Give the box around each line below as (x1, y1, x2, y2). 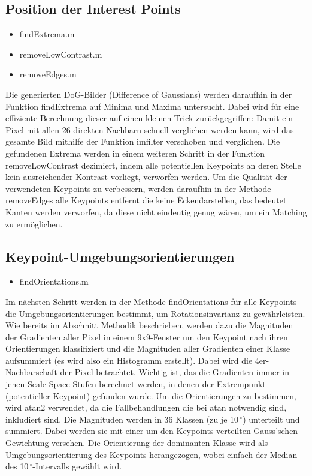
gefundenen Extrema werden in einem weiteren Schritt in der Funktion (5, 146, 265, 159)
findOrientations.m (19, 275, 89, 288)
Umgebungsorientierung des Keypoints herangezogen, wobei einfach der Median (5, 448, 298, 460)
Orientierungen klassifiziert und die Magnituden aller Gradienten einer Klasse (5, 342, 290, 355)
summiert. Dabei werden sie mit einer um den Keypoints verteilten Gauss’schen (5, 424, 298, 437)
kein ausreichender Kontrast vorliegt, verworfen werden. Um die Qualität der (5, 170, 287, 183)
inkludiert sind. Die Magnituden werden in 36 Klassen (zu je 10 (5, 412, 239, 425)
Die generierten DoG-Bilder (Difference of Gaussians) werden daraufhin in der (5, 88, 292, 100)
